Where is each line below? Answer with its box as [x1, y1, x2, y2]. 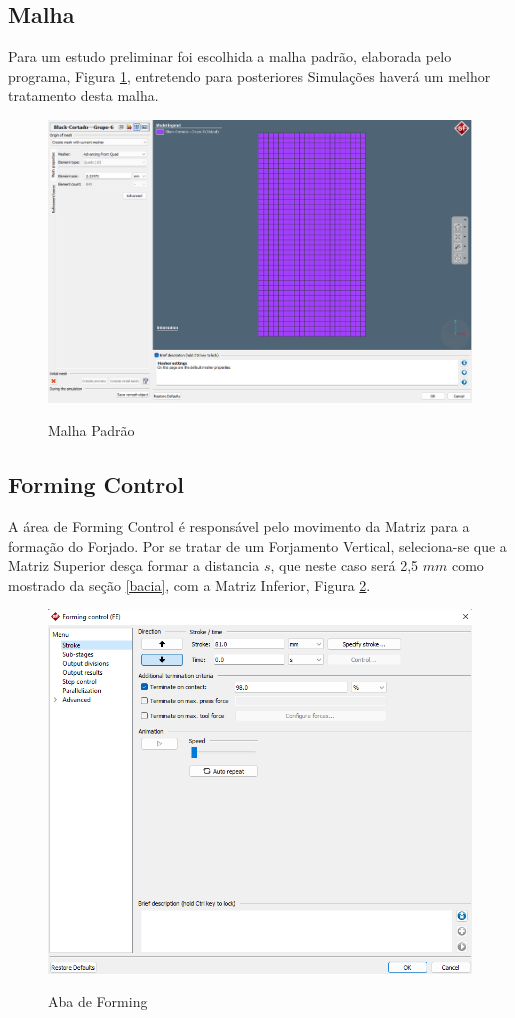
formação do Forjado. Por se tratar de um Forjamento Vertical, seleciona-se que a [8, 535, 507, 556]
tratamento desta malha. [8, 85, 159, 106]
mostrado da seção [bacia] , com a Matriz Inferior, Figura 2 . [8, 574, 371, 595]
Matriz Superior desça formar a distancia [8, 555, 260, 576]
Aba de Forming [48, 991, 148, 1012]
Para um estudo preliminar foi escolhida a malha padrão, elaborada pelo [8, 46, 452, 67]
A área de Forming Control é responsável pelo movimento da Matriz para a [8, 516, 470, 537]
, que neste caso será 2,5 [270, 555, 419, 576]
